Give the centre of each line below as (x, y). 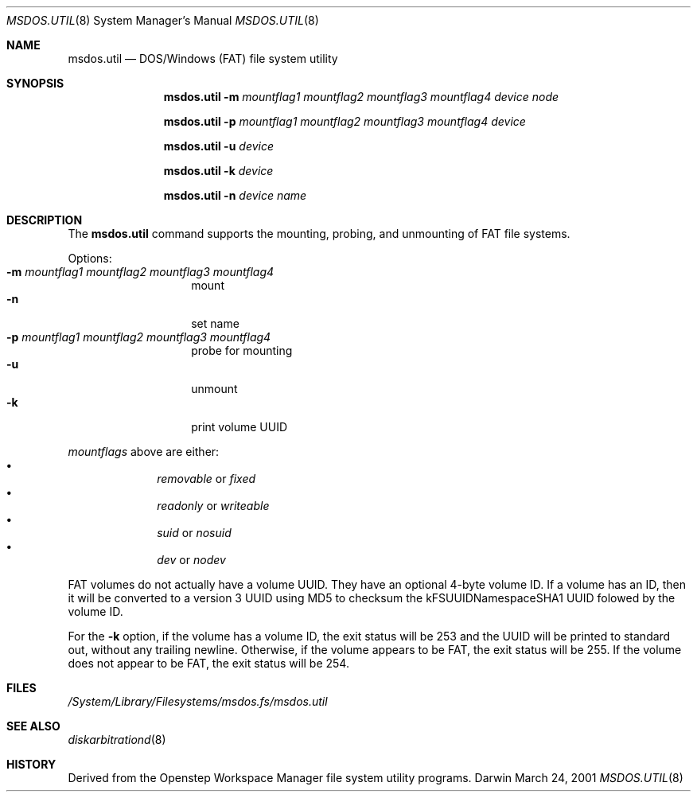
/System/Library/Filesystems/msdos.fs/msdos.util (198, 701)
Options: (90, 258)
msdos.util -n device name (235, 195)
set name (215, 323)
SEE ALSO (33, 726)
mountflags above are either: (144, 452)
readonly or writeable (213, 506)
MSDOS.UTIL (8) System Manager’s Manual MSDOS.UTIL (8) (163, 20)
